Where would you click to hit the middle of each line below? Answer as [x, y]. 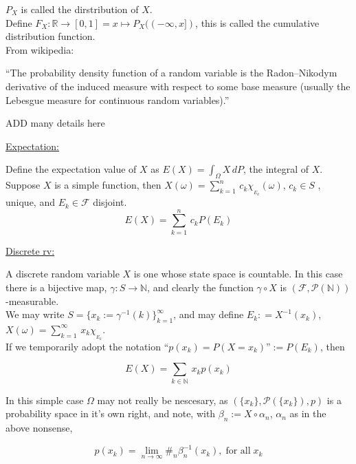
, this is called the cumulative [257, 22]
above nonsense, [39, 428]
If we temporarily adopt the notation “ [87, 346]
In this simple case [45, 400]
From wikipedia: [40, 49]
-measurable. [32, 300]
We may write [35, 314]
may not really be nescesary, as [163, 400]
